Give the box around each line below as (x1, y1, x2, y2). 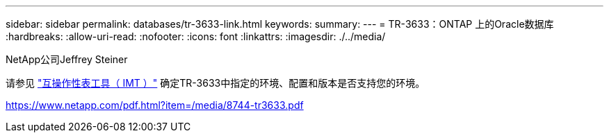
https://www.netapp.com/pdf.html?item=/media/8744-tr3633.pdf (6, 99, 304, 111)
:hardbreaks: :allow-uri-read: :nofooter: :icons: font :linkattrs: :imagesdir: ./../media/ (6, 31, 386, 42)
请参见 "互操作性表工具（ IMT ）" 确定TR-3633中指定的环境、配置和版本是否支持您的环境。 (6, 77, 425, 89)
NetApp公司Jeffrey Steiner (6, 53, 128, 65)
